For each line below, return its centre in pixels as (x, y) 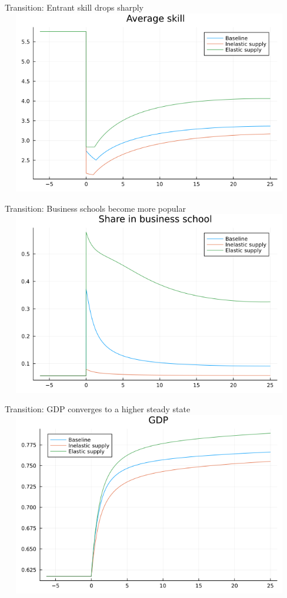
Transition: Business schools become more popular (95, 208)
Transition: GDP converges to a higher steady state (98, 409)
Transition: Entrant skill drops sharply (74, 7)
